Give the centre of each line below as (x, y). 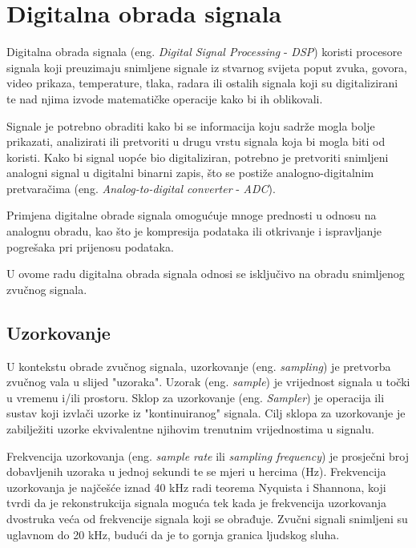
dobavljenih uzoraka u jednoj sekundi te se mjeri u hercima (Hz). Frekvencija (196, 471)
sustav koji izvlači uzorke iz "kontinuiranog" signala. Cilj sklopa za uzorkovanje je (206, 413)
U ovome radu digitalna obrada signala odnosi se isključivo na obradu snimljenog (206, 274)
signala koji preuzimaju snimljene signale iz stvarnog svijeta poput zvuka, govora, (207, 67)
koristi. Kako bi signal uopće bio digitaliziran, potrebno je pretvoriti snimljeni (198, 157)
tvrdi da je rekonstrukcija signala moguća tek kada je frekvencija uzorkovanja (197, 503)
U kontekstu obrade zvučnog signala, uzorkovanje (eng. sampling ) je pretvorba (199, 366)
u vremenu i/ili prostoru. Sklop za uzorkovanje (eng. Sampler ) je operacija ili (196, 397)
